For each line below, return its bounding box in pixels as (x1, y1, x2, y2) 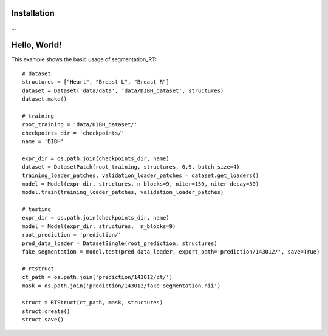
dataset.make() (22, 95, 67, 102)
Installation (11, 8, 55, 18)
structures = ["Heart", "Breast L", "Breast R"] (22, 79, 169, 86)
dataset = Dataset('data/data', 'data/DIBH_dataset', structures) (22, 87, 224, 94)
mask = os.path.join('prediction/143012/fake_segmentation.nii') (22, 282, 221, 289)
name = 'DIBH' (22, 138, 64, 145)
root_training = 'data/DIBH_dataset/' (22, 121, 138, 128)
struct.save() (22, 316, 64, 323)
